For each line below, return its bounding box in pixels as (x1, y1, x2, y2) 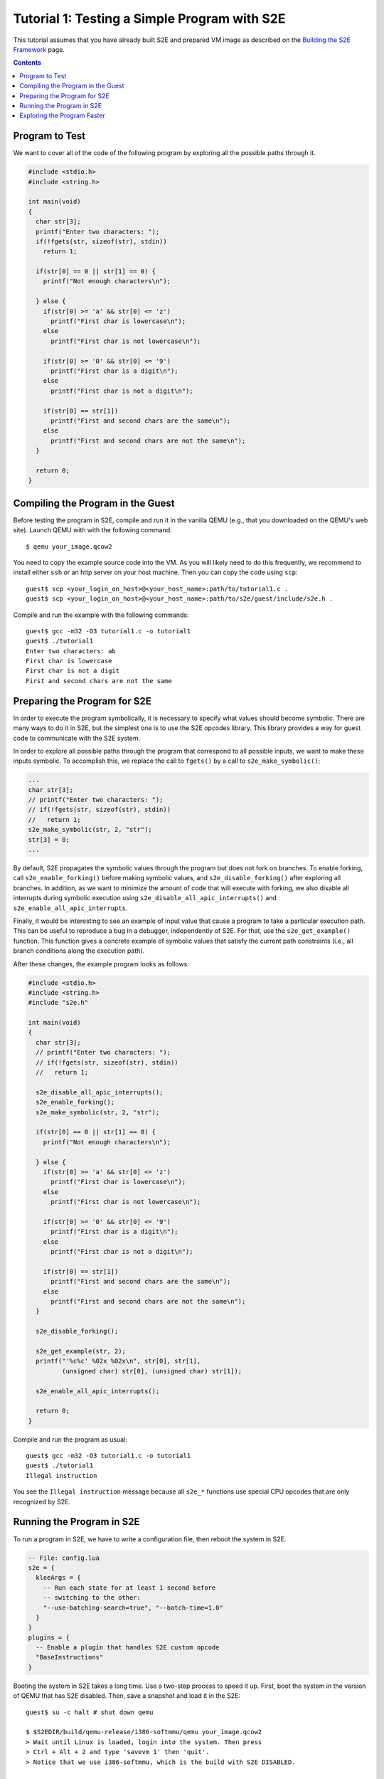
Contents (13, 58, 42, 67)
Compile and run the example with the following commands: (13, 611, 189, 619)
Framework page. (13, 45, 65, 53)
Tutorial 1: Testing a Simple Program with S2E (13, 11, 286, 26)
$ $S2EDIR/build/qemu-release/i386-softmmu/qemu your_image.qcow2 (26, 1728, 262, 1736)
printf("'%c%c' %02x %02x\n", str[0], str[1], (36, 1357, 201, 1366)
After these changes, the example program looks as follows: (13, 959, 190, 968)
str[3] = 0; (28, 835, 70, 843)
